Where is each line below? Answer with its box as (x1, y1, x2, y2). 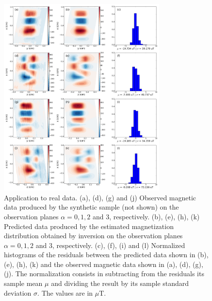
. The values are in (37, 287, 93, 298)
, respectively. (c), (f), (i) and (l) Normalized (52, 240, 185, 250)
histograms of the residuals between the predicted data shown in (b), (4, 249, 209, 260)
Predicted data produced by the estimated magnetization (4, 221, 174, 231)
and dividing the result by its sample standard (51, 278, 189, 288)
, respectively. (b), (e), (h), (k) (109, 211, 200, 221)
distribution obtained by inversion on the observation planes (4, 230, 183, 241)
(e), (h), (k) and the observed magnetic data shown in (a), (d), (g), (4, 259, 203, 269)
